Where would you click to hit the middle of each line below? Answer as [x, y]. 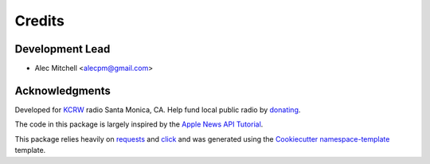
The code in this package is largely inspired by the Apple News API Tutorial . [139, 124]
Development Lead [63, 49]
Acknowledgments [63, 90]
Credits [40, 21]
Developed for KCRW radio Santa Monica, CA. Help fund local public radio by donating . [158, 109]
